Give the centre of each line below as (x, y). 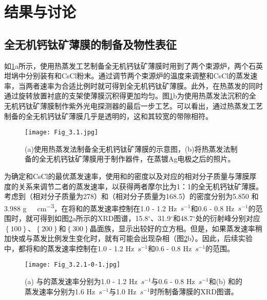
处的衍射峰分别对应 (228, 218)
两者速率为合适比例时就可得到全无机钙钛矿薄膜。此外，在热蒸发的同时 (144, 85)
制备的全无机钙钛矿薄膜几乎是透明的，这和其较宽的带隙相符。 (108, 116)
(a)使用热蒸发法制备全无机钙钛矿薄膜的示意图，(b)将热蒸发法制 (131, 148)
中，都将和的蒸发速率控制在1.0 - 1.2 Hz (69, 248)
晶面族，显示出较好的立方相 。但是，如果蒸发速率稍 (176, 228)
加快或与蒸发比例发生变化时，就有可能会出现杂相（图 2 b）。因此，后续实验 (128, 238)
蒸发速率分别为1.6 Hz (60, 291)
